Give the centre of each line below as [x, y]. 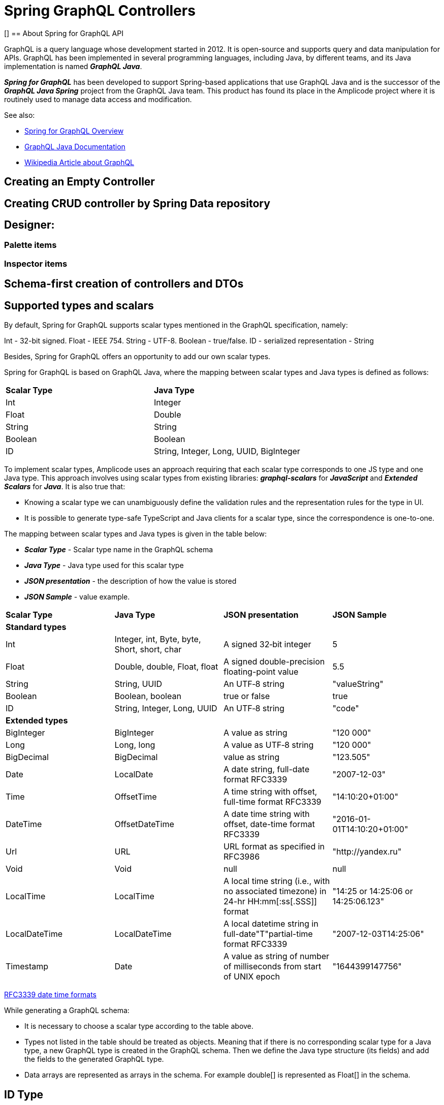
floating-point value [261, 672]
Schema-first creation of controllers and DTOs [124, 284]
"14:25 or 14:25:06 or [373, 891]
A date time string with [267, 814]
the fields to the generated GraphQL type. [94, 1059]
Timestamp [27, 967]
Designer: [29, 225]
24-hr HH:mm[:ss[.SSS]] [270, 902]
